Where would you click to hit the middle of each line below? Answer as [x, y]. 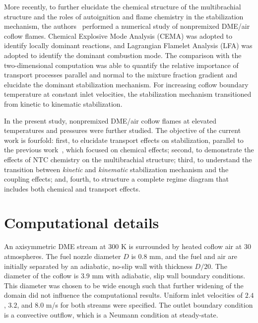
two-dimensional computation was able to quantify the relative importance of [121, 65]
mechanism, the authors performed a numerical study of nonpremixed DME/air [127, 26]
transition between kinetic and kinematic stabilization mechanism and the [116, 169]
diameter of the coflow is [41, 276]
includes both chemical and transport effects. [72, 188]
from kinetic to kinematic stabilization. [63, 103]
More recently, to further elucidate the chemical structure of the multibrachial [123, 6]
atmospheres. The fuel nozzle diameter [63, 256]
